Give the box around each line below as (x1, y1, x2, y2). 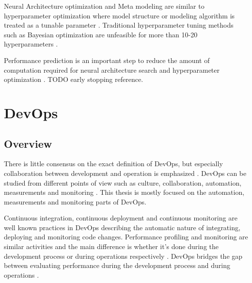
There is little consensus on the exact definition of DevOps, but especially (4, 158, 223, 169)
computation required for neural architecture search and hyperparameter (4, 64, 220, 75)
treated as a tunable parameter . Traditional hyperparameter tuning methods (4, 20, 234, 30)
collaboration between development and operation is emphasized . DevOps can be (4, 168, 247, 178)
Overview (4, 136, 52, 151)
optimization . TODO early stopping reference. (4, 74, 143, 84)
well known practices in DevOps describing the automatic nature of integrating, (4, 222, 240, 232)
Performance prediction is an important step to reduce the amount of (4, 55, 210, 65)
